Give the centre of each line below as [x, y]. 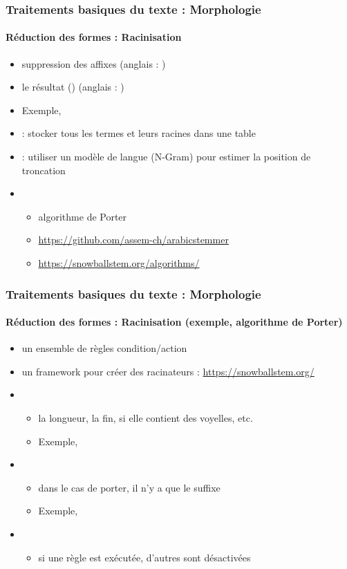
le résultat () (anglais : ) [73, 87]
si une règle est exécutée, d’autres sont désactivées [144, 557]
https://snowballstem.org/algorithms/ [119, 262]
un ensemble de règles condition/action [104, 348]
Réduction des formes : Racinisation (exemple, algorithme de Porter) [174, 322]
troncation [44, 170]
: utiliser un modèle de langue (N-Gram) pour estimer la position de [166, 157]
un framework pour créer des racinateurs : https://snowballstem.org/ [168, 371]
